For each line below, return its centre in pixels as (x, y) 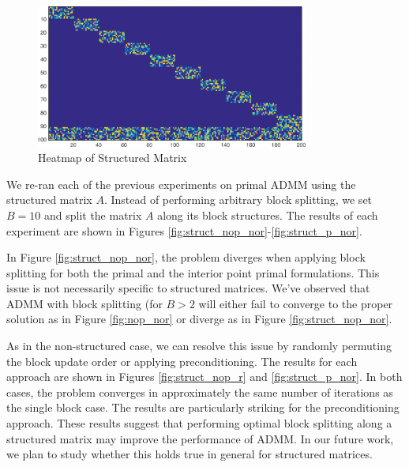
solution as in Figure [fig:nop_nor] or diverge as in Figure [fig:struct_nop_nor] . (199, 319)
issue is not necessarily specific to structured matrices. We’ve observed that (188, 288)
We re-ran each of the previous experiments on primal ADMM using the (181, 184)
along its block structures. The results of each (268, 215)
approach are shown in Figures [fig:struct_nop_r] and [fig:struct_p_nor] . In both (204, 377)
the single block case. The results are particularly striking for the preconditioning (203, 407)
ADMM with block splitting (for (84, 303)
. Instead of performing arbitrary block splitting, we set (238, 200)
